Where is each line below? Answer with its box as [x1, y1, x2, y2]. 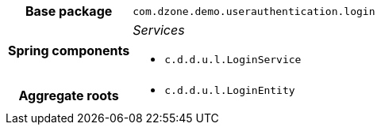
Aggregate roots [18, 87, 119, 103]
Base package [25, 3, 113, 19]
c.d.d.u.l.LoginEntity [164, 84, 295, 96]
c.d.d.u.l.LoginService [164, 54, 302, 65]
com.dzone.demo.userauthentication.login [133, 5, 375, 17]
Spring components [8, 42, 130, 58]
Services [133, 22, 185, 38]
